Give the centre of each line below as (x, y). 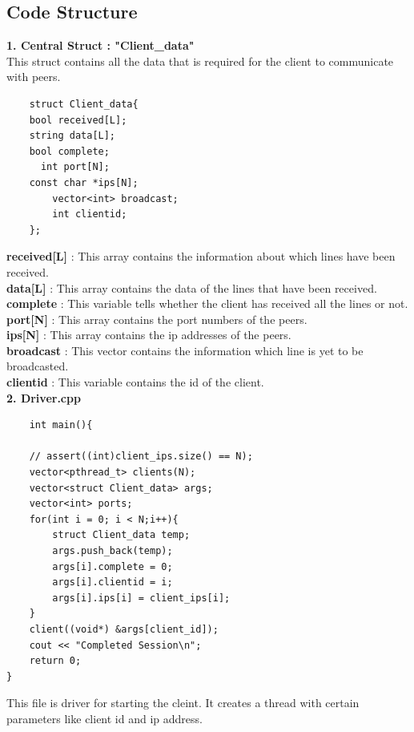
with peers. (34, 77)
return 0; (55, 661)
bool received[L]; (78, 120)
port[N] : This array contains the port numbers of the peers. (157, 319)
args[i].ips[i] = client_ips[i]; (141, 598)
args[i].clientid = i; (113, 582)
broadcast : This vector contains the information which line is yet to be (185, 350)
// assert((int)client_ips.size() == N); (141, 457)
